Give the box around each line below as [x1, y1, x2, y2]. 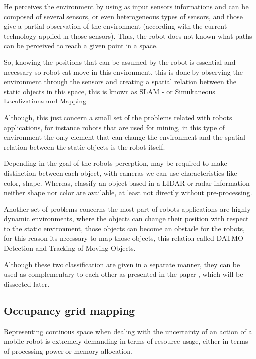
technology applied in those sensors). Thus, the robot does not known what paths [4, 30, 252, 41]
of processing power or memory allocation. [4, 345, 132, 356]
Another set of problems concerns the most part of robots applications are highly [4, 204, 251, 214]
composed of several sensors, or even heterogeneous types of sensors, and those [4, 11, 243, 21]
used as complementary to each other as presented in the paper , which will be [4, 269, 243, 279]
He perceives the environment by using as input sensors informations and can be [4, 1, 249, 11]
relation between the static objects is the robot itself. [4, 141, 165, 152]
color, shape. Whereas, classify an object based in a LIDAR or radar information [4, 177, 250, 188]
